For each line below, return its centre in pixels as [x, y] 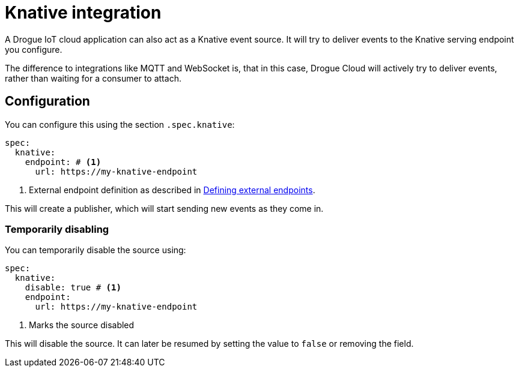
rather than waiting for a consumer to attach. [93, 78]
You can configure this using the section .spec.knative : [120, 124]
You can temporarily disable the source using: [96, 250]
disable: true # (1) [73, 288]
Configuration [47, 101]
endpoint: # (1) [63, 162]
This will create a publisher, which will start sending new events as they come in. [164, 208]
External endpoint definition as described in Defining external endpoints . [172, 190]
